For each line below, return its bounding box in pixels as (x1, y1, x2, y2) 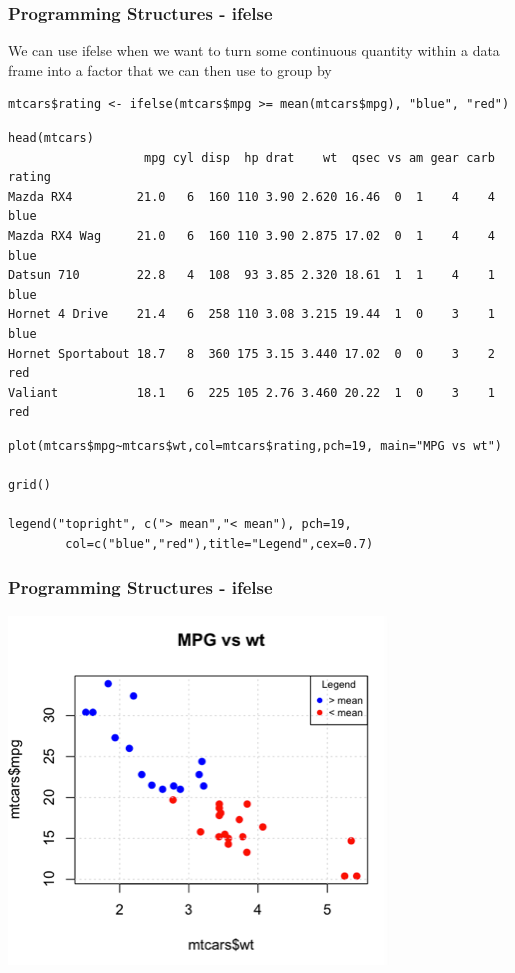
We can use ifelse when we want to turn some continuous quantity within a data (8, 40, 500, 61)
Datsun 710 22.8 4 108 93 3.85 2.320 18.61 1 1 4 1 (8, 268, 495, 283)
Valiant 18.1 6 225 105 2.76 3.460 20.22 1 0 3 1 (8, 385, 495, 400)
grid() (8, 478, 51, 493)
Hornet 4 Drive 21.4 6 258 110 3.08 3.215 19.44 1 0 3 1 (8, 307, 495, 322)
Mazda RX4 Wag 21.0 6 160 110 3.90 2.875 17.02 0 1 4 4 (8, 228, 495, 243)
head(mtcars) (8, 131, 94, 145)
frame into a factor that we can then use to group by (8, 59, 332, 80)
